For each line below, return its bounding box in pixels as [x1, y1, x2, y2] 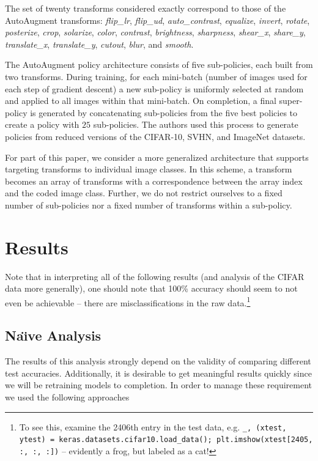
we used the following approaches [5, 391, 130, 404]
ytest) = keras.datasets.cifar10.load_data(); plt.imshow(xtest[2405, [19, 435, 313, 444]
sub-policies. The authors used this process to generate [93, 118, 298, 131]
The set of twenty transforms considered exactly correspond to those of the [5, 2, 286, 14]
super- [279, 94, 303, 107]
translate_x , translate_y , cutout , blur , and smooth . [5, 37, 194, 50]
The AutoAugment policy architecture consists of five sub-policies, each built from [5, 58, 313, 71]
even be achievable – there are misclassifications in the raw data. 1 [5, 294, 251, 309]
